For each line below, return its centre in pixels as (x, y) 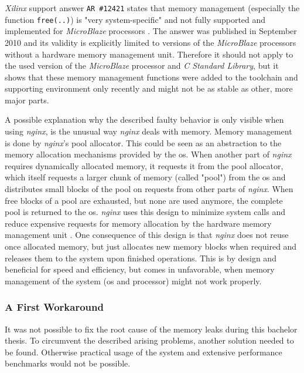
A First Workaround (54, 307)
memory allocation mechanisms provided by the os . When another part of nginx (148, 154)
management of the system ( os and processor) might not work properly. (133, 280)
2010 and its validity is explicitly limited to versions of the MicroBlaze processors (151, 42)
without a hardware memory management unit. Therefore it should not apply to (149, 54)
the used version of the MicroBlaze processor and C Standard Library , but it (142, 65)
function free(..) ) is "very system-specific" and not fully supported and (135, 19)
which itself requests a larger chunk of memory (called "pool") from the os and (145, 177)
